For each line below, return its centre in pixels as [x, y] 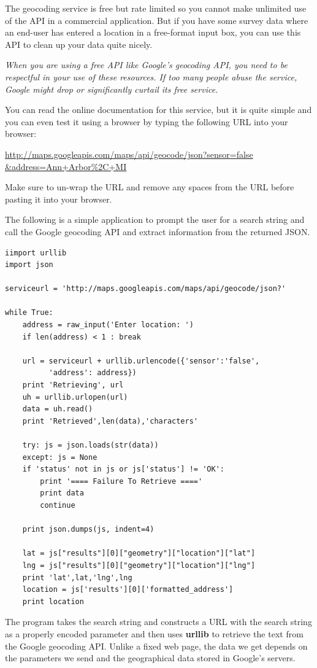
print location [53, 601]
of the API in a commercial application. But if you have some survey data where [157, 20]
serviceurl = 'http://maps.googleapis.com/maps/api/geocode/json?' [146, 289]
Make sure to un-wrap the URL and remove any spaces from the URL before [150, 187]
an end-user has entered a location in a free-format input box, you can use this [153, 32]
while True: [29, 313]
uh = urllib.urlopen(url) [75, 397]
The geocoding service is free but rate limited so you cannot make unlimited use [156, 8]
